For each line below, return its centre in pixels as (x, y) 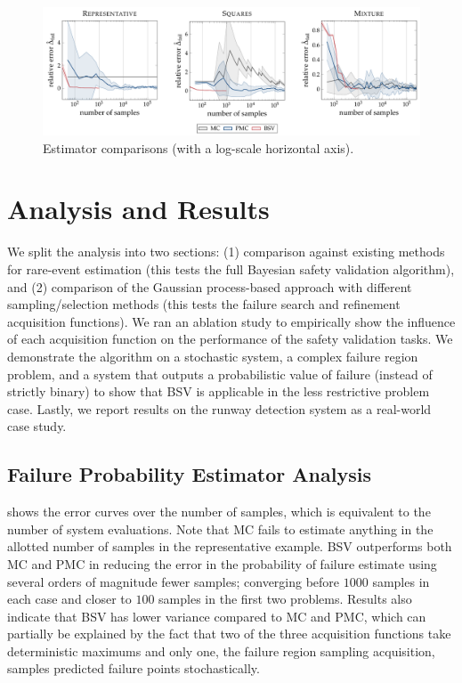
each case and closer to (69, 599)
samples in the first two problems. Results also (285, 599)
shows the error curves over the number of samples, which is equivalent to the (219, 512)
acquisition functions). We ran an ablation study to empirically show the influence (231, 321)
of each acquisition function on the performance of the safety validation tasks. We (230, 339)
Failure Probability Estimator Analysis (189, 474)
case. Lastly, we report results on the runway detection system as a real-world (219, 408)
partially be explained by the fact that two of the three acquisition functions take (229, 634)
